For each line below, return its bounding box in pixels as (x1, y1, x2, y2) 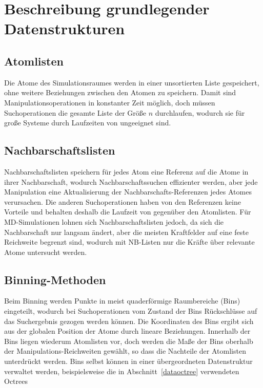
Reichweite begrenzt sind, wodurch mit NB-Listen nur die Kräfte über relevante (4, 236, 255, 247)
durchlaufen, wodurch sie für (155, 107, 245, 118)
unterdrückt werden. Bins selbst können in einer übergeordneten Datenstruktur (4, 356, 253, 367)
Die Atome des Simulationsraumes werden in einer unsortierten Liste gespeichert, (4, 77, 259, 88)
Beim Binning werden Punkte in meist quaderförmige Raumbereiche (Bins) (4, 295, 240, 306)
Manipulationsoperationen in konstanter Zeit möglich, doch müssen (4, 97, 215, 107)
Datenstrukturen (4, 18, 125, 39)
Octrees (4, 376, 28, 386)
